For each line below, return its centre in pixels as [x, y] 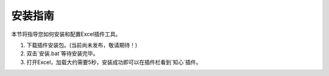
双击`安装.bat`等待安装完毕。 [62, 54]
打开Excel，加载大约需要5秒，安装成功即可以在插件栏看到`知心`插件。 [114, 62]
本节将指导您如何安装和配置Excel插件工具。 [66, 34]
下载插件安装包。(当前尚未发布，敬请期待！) [82, 45]
